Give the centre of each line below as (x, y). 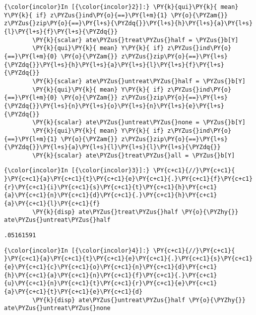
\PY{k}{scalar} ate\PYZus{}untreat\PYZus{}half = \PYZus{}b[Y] (139, 81)
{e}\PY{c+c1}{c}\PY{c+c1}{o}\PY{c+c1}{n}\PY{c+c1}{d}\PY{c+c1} (111, 267)
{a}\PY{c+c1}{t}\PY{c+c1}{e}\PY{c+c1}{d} (73, 292)
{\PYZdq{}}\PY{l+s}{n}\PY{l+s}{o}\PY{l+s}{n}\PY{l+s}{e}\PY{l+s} (114, 106)
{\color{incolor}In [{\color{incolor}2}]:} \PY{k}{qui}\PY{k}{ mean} (121, 7)
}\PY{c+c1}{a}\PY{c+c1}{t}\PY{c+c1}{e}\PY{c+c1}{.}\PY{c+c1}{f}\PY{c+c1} (128, 179)
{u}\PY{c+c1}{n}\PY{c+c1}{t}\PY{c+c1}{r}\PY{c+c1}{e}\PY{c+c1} (111, 284)
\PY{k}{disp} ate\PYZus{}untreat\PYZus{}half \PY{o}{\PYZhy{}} (139, 300)
